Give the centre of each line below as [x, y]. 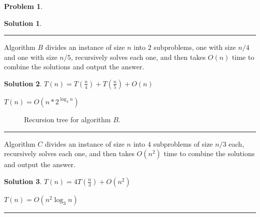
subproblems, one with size [195, 47]
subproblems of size [183, 143]
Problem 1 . [23, 6]
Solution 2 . [23, 83]
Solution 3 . [23, 181]
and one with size [31, 57]
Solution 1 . [23, 23]
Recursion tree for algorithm [67, 119]
